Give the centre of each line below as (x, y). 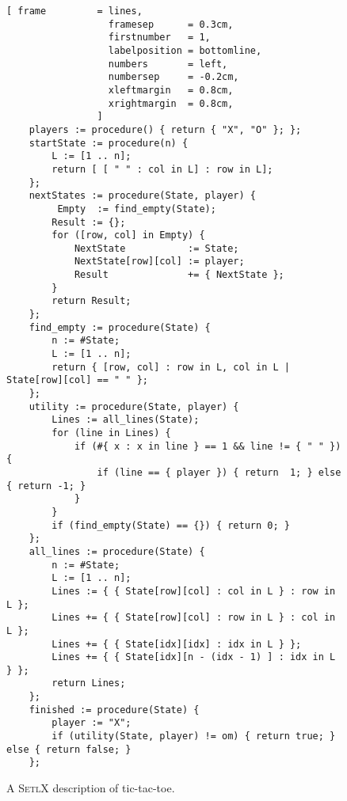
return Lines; (89, 683)
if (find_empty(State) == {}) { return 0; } (171, 525)
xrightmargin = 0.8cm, (171, 103)
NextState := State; (156, 248)
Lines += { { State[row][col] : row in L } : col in (194, 618)
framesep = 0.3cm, (171, 24)
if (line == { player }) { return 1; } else (219, 472)
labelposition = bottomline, (185, 50)
